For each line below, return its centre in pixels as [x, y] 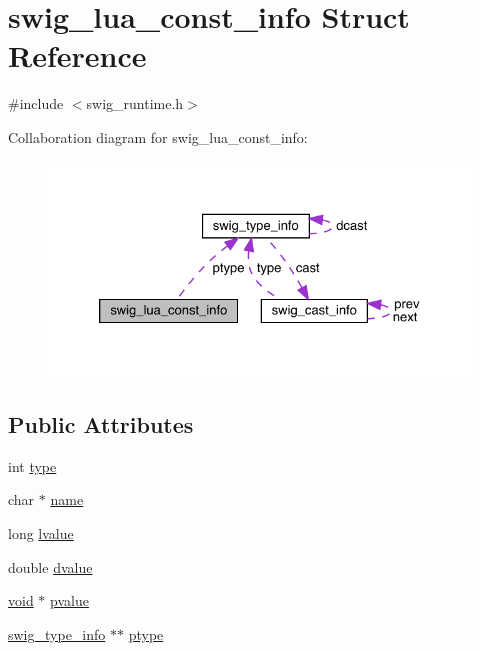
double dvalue [50, 566]
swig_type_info [57, 633]
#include [36, 103]
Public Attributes [101, 423]
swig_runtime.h [135, 103]
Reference [77, 55]
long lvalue [41, 532]
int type [32, 465]
